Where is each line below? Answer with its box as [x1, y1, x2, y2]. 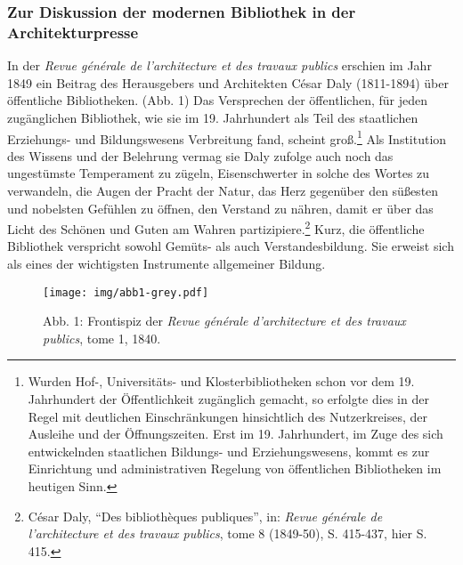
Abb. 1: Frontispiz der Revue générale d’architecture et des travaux [43, 311, 406, 330]
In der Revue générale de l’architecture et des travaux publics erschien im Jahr [7, 56, 432, 75]
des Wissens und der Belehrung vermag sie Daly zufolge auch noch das [7, 146, 394, 165]
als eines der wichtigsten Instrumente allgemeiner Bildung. [7, 254, 326, 272]
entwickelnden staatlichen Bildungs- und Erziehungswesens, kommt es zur [28, 441, 430, 460]
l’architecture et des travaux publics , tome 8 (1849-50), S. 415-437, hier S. [28, 524, 427, 543]
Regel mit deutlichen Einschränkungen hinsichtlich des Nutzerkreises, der [28, 407, 427, 425]
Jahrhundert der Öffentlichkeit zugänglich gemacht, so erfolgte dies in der [28, 390, 429, 408]
